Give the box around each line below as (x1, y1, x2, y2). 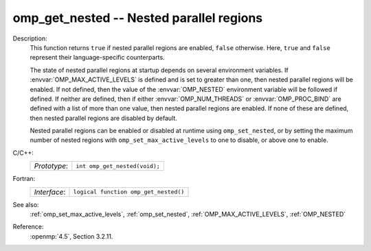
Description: (12, 34, 47, 43)
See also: (12, 200, 39, 208)
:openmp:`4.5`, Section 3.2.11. (30, 232, 113, 240)
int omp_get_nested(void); (76, 162, 161, 169)
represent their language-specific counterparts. (30, 53, 165, 62)
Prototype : (34, 161, 69, 171)
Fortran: (12, 175, 36, 183)
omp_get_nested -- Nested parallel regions (12, 10, 263, 25)
